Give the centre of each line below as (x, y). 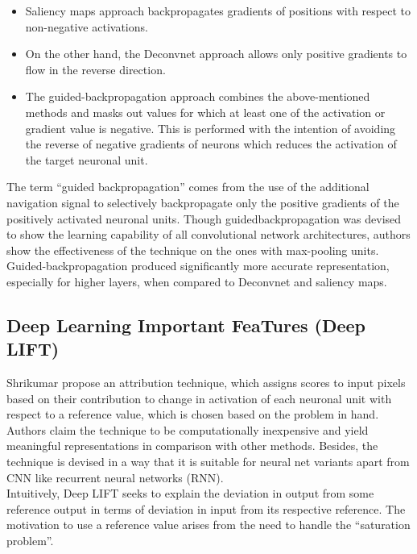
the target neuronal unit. (87, 159)
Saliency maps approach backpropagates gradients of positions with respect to (218, 10)
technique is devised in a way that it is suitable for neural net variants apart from (208, 462)
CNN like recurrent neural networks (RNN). (115, 477)
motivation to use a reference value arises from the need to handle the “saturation (208, 525)
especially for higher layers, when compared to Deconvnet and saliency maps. (197, 281)
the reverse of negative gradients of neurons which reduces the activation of (211, 144)
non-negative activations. (87, 26)
